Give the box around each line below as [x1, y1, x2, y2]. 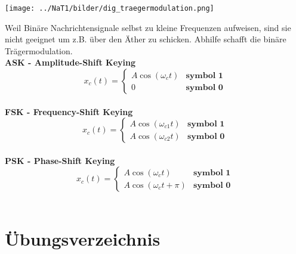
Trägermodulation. [5, 44, 73, 57]
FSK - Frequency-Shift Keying [5, 105, 133, 117]
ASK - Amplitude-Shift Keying [5, 56, 136, 69]
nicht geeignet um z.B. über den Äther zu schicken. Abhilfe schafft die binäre [5, 33, 286, 45]
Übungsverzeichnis [5, 227, 161, 251]
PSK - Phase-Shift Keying [5, 154, 115, 166]
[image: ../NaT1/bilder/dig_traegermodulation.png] [5, 4, 214, 13]
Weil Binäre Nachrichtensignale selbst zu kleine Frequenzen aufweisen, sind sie [5, 21, 291, 33]
